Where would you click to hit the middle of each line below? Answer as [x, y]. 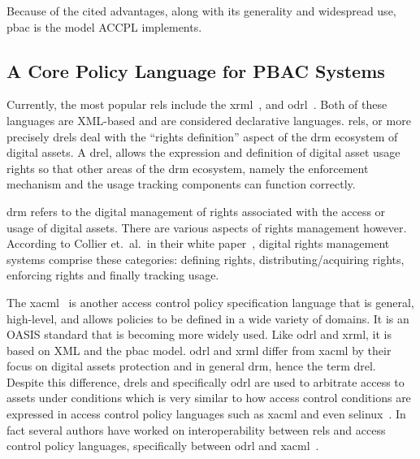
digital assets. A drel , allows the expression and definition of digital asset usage [204, 152]
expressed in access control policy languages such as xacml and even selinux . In [206, 414]
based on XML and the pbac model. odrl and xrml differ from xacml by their [199, 350]
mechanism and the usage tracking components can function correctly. [181, 184]
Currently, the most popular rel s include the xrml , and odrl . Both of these [197, 104]
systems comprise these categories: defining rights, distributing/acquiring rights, [206, 259]
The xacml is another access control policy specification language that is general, [210, 302]
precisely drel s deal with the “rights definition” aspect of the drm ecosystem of [202, 136]
